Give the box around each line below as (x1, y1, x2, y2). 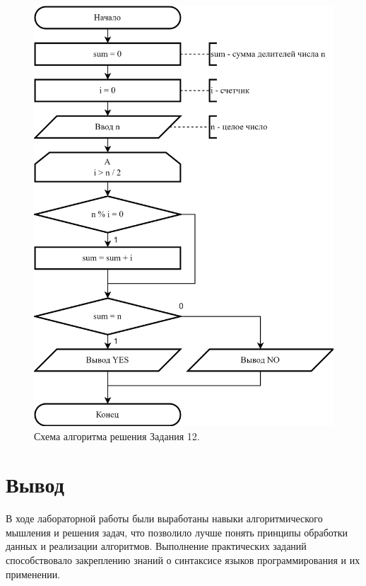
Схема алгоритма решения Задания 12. (34, 428, 200, 443)
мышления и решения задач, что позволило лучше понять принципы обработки (6, 524, 348, 539)
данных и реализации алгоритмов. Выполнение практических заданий (6, 539, 307, 553)
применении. (6, 566, 61, 581)
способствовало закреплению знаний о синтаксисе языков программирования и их (6, 553, 360, 568)
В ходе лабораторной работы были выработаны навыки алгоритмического (6, 511, 323, 526)
